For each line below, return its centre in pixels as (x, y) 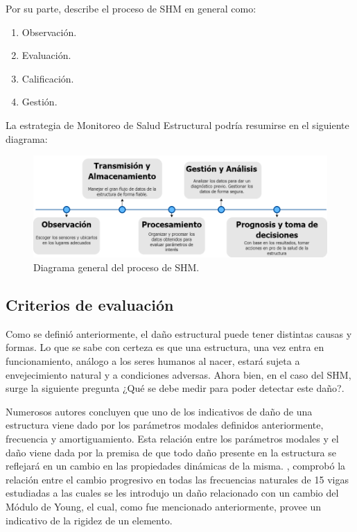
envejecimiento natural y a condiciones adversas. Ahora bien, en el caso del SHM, (178, 374)
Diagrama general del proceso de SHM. (116, 267)
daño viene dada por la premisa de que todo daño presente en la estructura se (171, 452)
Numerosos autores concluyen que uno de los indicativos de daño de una (159, 411)
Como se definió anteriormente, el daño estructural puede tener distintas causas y (179, 333)
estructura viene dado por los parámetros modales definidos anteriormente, (165, 425)
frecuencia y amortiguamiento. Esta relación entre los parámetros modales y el (172, 438)
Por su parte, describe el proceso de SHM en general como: (131, 8)
